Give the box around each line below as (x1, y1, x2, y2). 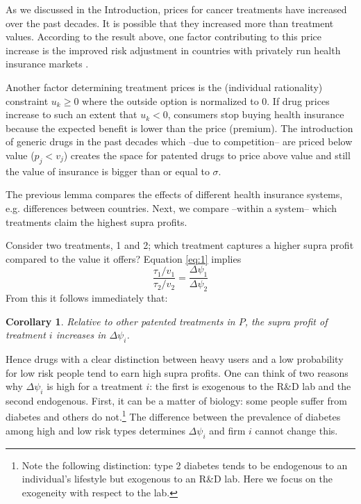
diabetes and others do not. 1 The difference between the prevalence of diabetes (6, 407, 341, 424)
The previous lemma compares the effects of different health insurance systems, (6, 187, 343, 202)
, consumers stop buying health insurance (167, 107, 344, 122)
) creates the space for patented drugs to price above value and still (63, 147, 351, 162)
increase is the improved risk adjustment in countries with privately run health (6, 42, 341, 57)
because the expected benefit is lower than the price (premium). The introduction (6, 120, 353, 135)
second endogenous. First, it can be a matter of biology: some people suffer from (6, 393, 347, 407)
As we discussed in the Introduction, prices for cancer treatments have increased (6, 2, 347, 16)
